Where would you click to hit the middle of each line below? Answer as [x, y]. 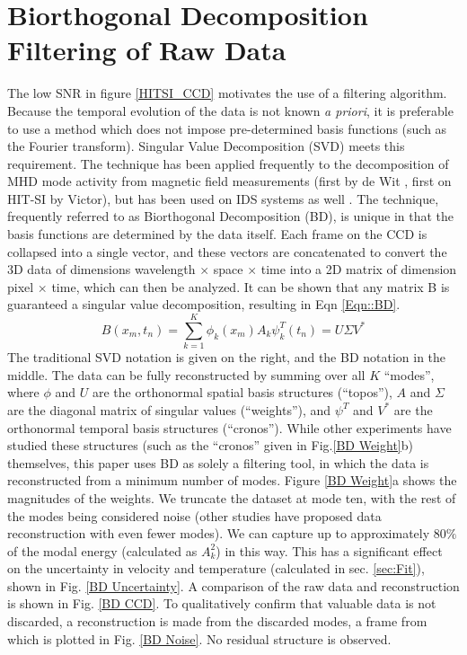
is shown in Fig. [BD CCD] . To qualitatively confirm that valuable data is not [222, 603]
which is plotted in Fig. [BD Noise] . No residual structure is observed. [199, 638]
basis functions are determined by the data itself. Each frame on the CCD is [217, 234]
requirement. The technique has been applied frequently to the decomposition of [228, 163]
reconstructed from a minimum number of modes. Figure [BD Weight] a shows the [232, 480]
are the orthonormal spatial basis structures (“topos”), [242, 392]
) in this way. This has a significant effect [329, 550]
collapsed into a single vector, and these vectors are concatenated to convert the [227, 251]
